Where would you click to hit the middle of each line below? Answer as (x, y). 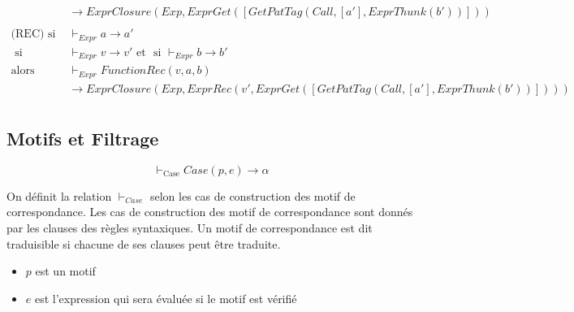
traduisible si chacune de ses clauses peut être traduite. (144, 243)
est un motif (65, 271)
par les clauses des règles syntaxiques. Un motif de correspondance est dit (190, 227)
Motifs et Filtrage (83, 138)
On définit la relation (59, 195)
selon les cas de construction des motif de (252, 195)
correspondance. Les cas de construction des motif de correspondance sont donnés (210, 212)
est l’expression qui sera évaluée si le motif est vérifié (166, 298)
